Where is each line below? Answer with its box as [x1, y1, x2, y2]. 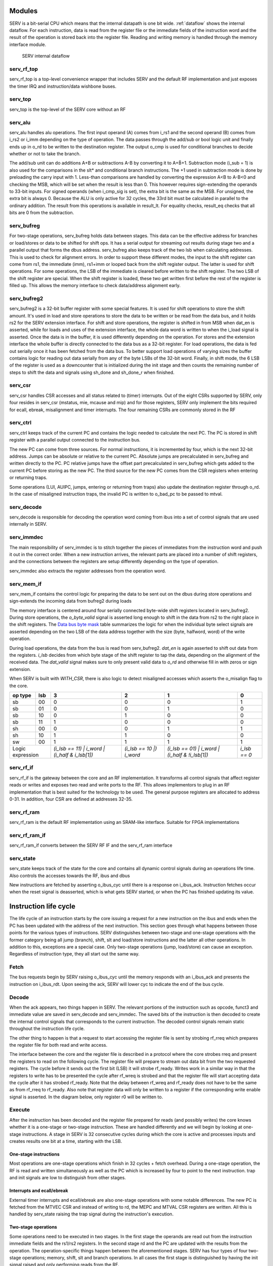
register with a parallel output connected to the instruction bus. [9, 437, 141, 443]
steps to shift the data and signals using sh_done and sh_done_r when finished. [9, 369, 174, 375]
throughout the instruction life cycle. [9, 1025, 85, 1032]
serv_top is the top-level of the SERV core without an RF [9, 106, 126, 112]
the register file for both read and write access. [9, 1042, 108, 1048]
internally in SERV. [9, 521, 48, 527]
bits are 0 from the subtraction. [9, 210, 74, 216]
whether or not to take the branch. [9, 151, 81, 157]
